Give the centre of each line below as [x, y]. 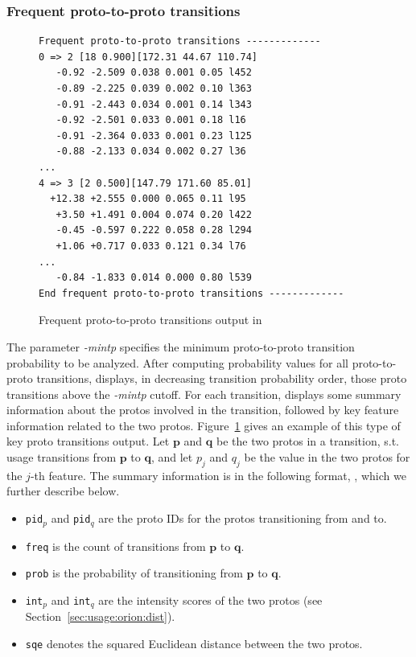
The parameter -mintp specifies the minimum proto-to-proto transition [181, 346]
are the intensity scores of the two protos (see [210, 600]
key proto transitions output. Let [88, 441]
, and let [172, 457]
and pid [71, 518]
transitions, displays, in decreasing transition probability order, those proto [222, 378]
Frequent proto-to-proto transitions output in [150, 320]
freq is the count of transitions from [115, 546]
